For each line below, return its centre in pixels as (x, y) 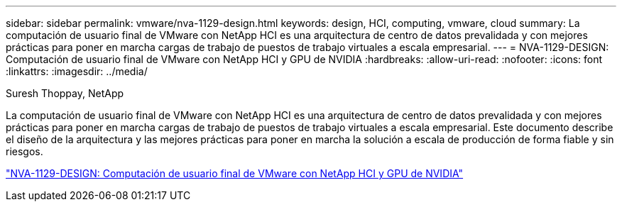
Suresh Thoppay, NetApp (65, 93)
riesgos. (24, 151)
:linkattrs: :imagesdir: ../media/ (77, 71)
